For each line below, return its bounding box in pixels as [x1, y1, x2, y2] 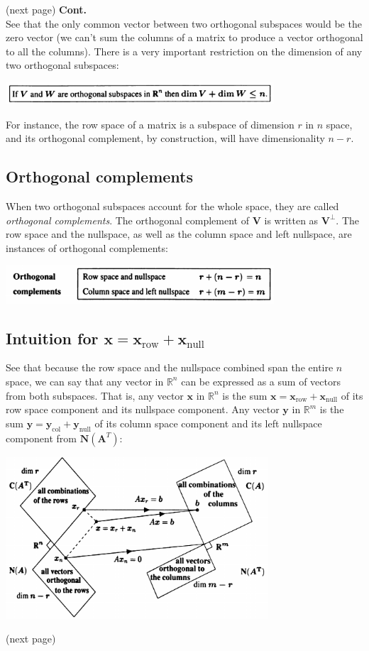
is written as [264, 212, 319, 227]
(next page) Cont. [6, 2, 87, 16]
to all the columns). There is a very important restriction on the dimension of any [6, 43, 363, 58]
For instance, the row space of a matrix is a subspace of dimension [6, 116, 294, 131]
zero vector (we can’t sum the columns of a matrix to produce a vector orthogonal [6, 30, 363, 45]
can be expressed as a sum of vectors [181, 373, 341, 388]
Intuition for [6, 327, 99, 349]
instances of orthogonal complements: [6, 240, 168, 255]
